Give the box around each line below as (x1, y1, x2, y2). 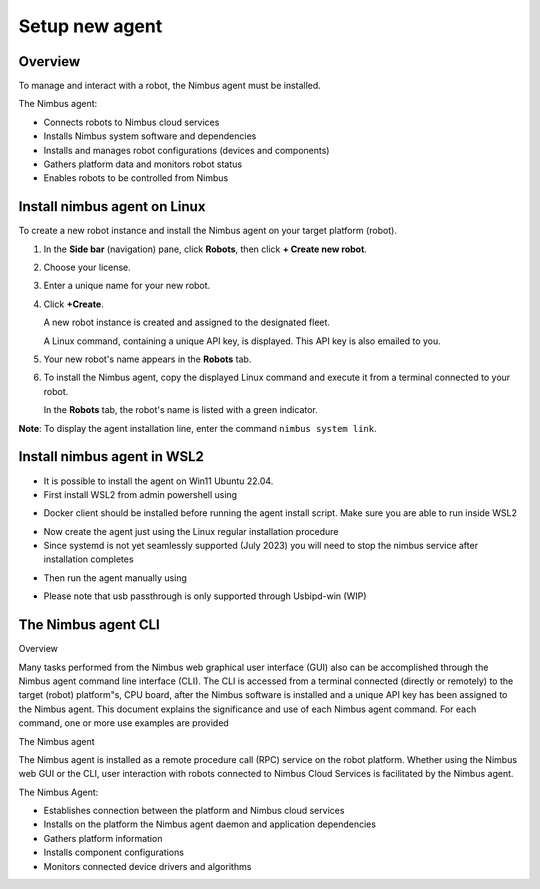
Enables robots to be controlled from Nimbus (43, 172, 229, 184)
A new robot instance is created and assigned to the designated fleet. (43, 316, 330, 329)
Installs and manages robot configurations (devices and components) (43, 144, 330, 156)
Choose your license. (43, 261, 132, 274)
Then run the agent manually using (43, 571, 187, 584)
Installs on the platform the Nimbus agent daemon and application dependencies (43, 818, 377, 830)
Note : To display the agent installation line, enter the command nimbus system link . (18, 422, 377, 434)
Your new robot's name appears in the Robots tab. (43, 353, 252, 365)
